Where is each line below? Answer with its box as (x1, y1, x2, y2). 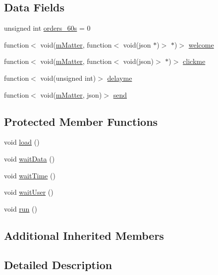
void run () (4, 203, 37, 214)
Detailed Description (4, 257, 112, 272)
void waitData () (4, 153, 55, 164)
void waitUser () (4, 187, 54, 197)
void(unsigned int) (40, 72, 96, 83)
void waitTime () (4, 170, 55, 180)
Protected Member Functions (4, 113, 158, 129)
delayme (107, 72, 132, 83)
